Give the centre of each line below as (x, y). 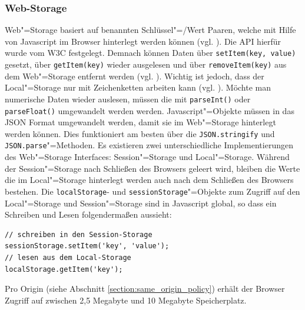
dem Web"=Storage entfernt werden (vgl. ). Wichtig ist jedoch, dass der (135, 76)
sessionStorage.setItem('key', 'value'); (87, 246)
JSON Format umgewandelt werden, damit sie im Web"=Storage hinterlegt (140, 122)
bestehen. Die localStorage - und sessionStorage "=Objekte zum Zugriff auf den (152, 191)
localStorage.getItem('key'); (64, 269)
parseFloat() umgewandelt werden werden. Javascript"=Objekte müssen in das (150, 110)
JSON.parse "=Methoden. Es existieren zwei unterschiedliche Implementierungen (149, 145)
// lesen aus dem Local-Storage (68, 257)
